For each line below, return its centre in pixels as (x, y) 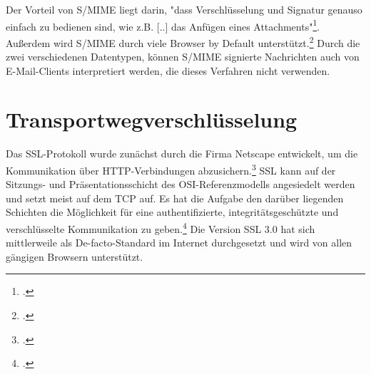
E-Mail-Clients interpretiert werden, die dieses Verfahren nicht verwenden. (168, 70)
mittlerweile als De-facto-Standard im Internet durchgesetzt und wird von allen (179, 243)
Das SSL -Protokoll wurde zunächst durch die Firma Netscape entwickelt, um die (182, 154)
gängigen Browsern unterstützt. (75, 256)
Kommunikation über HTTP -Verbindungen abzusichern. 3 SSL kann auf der (171, 169)
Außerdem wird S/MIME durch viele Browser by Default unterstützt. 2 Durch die (183, 41)
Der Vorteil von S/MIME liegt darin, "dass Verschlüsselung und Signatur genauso (184, 9)
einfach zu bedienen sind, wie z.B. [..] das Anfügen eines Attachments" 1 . (163, 25)
